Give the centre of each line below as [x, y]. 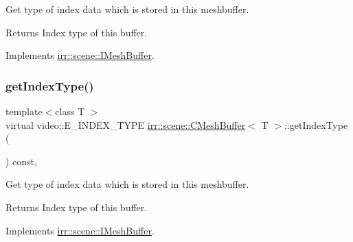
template [24, 111]
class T [70, 111]
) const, [21, 161]
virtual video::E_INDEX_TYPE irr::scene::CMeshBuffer [126, 124]
